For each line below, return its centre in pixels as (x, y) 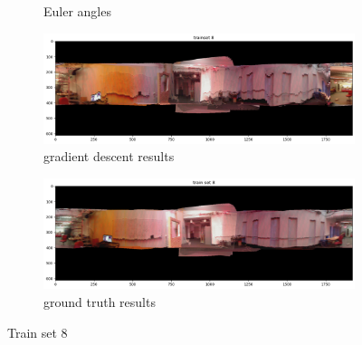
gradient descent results (109, 156)
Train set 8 (38, 332)
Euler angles (77, 11)
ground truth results (100, 301)
